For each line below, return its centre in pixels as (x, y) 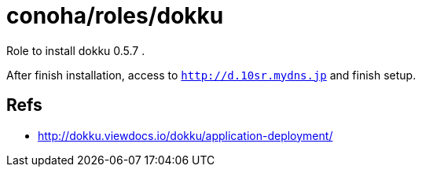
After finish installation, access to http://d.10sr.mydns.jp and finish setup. (211, 75)
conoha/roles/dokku (115, 16)
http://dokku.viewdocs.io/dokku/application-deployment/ (185, 135)
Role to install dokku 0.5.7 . (76, 50)
